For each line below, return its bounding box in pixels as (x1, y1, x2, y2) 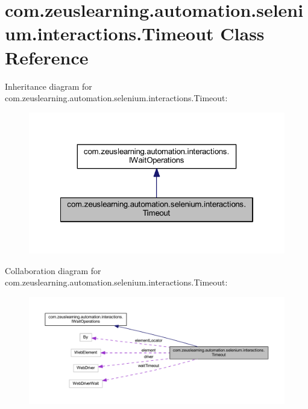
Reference (5, 45, 89, 69)
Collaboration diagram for (5, 264, 101, 276)
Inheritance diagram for (5, 80, 92, 92)
